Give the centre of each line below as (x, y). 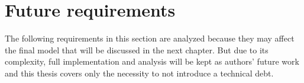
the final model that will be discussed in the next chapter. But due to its (137, 50)
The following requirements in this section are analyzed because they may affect (150, 38)
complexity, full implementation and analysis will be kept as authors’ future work (152, 61)
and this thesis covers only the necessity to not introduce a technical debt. (139, 73)
